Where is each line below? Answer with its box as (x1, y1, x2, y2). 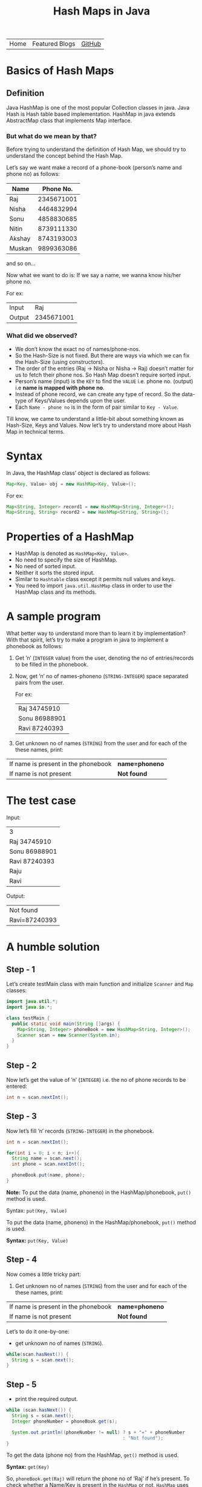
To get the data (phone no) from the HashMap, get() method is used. (6, 1451, 179, 1459)
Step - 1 (6, 964, 35, 975)
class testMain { (6, 1015, 50, 1021)
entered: (6, 1083, 27, 1090)
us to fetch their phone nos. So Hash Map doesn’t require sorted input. (15, 371, 192, 378)
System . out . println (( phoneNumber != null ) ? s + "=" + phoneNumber (11, 1429, 186, 1435)
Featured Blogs (32, 39, 76, 48)
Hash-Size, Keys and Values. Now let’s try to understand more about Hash (6, 421, 192, 429)
